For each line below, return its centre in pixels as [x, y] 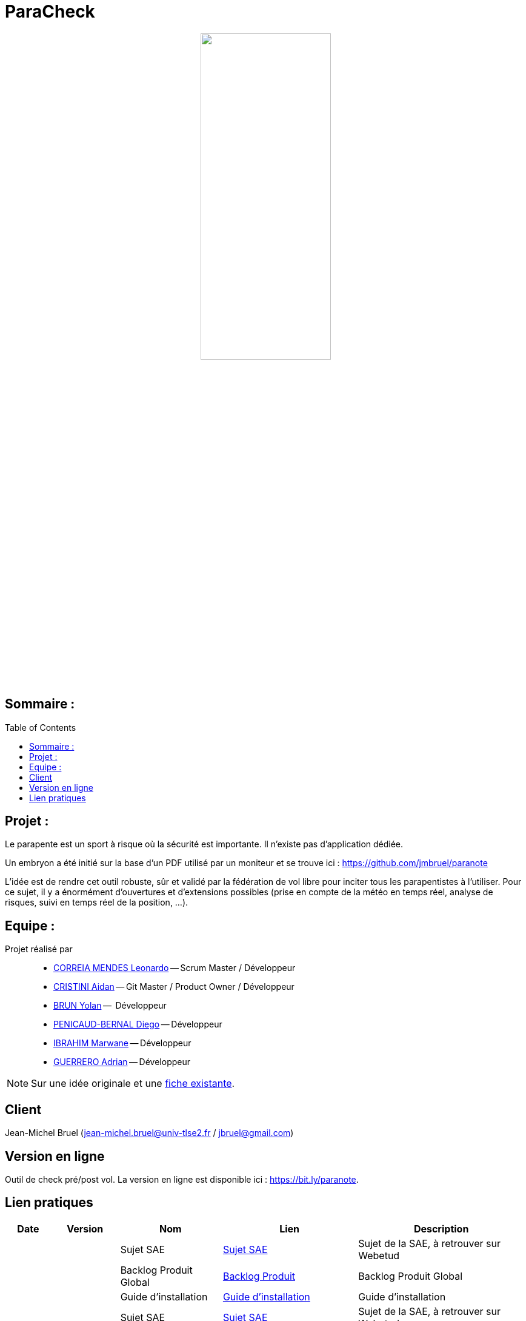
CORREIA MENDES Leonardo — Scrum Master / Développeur [175, 968]
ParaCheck [50, 12]
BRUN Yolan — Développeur [110, 1006]
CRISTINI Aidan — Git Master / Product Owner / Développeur [174, 987]
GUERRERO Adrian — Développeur [122, 1062]
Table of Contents [41, 727]
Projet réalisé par [39, 949]
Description [441, 1229]
